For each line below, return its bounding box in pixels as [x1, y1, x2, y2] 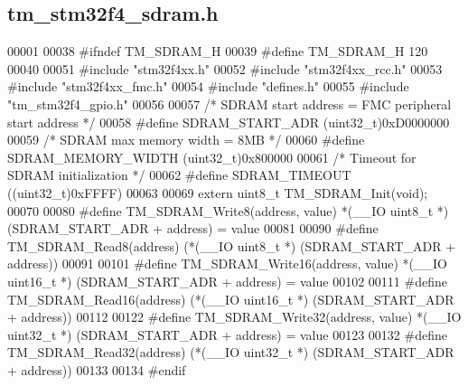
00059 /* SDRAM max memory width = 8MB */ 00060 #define [7, 130, 365, 149]
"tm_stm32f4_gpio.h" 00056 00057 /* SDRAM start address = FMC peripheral [7, 94, 452, 113]
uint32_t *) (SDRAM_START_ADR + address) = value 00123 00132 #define [7, 325, 447, 344]
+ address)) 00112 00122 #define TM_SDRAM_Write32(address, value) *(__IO [7, 307, 462, 326]
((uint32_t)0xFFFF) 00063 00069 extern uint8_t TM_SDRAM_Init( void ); [7, 183, 428, 202]
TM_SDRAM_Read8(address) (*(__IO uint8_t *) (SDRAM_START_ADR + [7, 236, 456, 255]
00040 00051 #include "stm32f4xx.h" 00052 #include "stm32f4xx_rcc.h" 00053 [7, 59, 443, 78]
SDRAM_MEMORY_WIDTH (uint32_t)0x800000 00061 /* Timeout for [7, 147, 417, 166]
